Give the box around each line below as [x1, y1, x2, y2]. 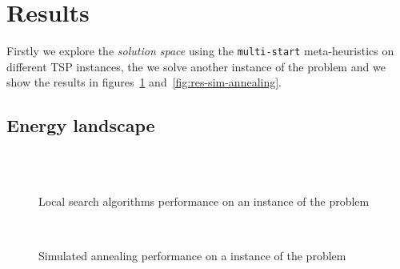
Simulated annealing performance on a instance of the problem [38, 247, 346, 263]
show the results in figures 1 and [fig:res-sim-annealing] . [6, 74, 282, 90]
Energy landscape [6, 113, 155, 138]
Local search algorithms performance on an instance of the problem [38, 193, 370, 210]
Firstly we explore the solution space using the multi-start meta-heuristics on [6, 42, 394, 59]
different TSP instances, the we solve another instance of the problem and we [6, 58, 386, 74]
